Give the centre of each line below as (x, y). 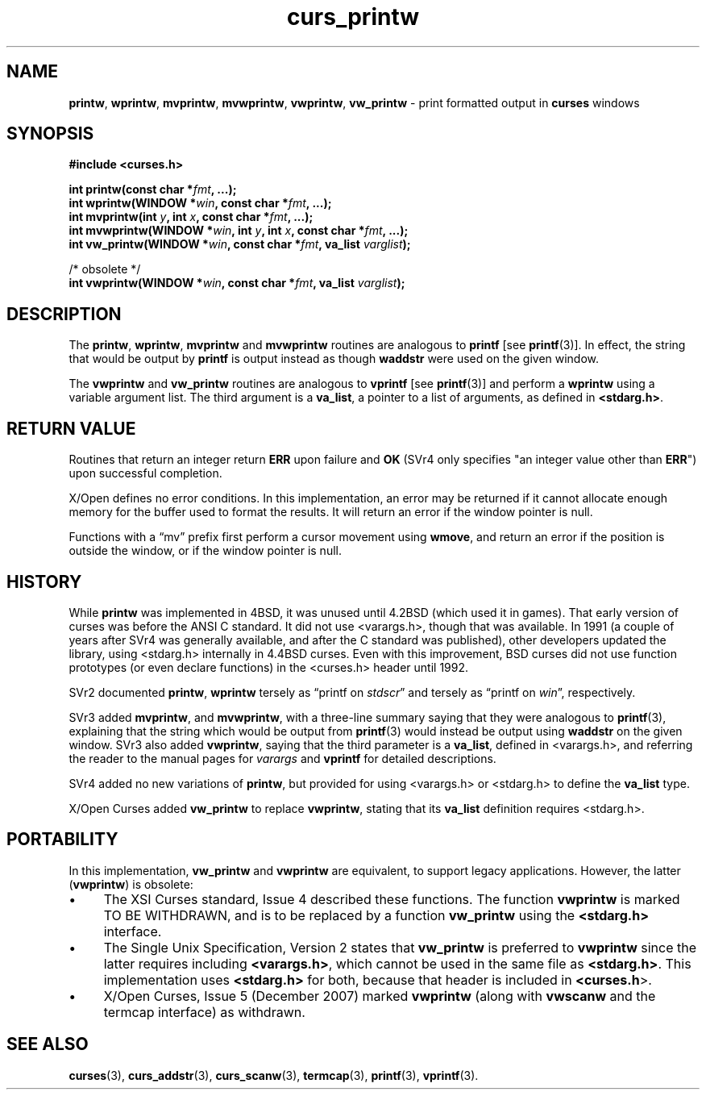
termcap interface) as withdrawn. (204, 1012)
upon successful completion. (145, 473)
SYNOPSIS (50, 134)
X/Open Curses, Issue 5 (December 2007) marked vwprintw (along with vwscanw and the (380, 996)
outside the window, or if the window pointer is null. (205, 551)
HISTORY (44, 581)
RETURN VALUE (71, 428)
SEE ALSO (48, 1044)
